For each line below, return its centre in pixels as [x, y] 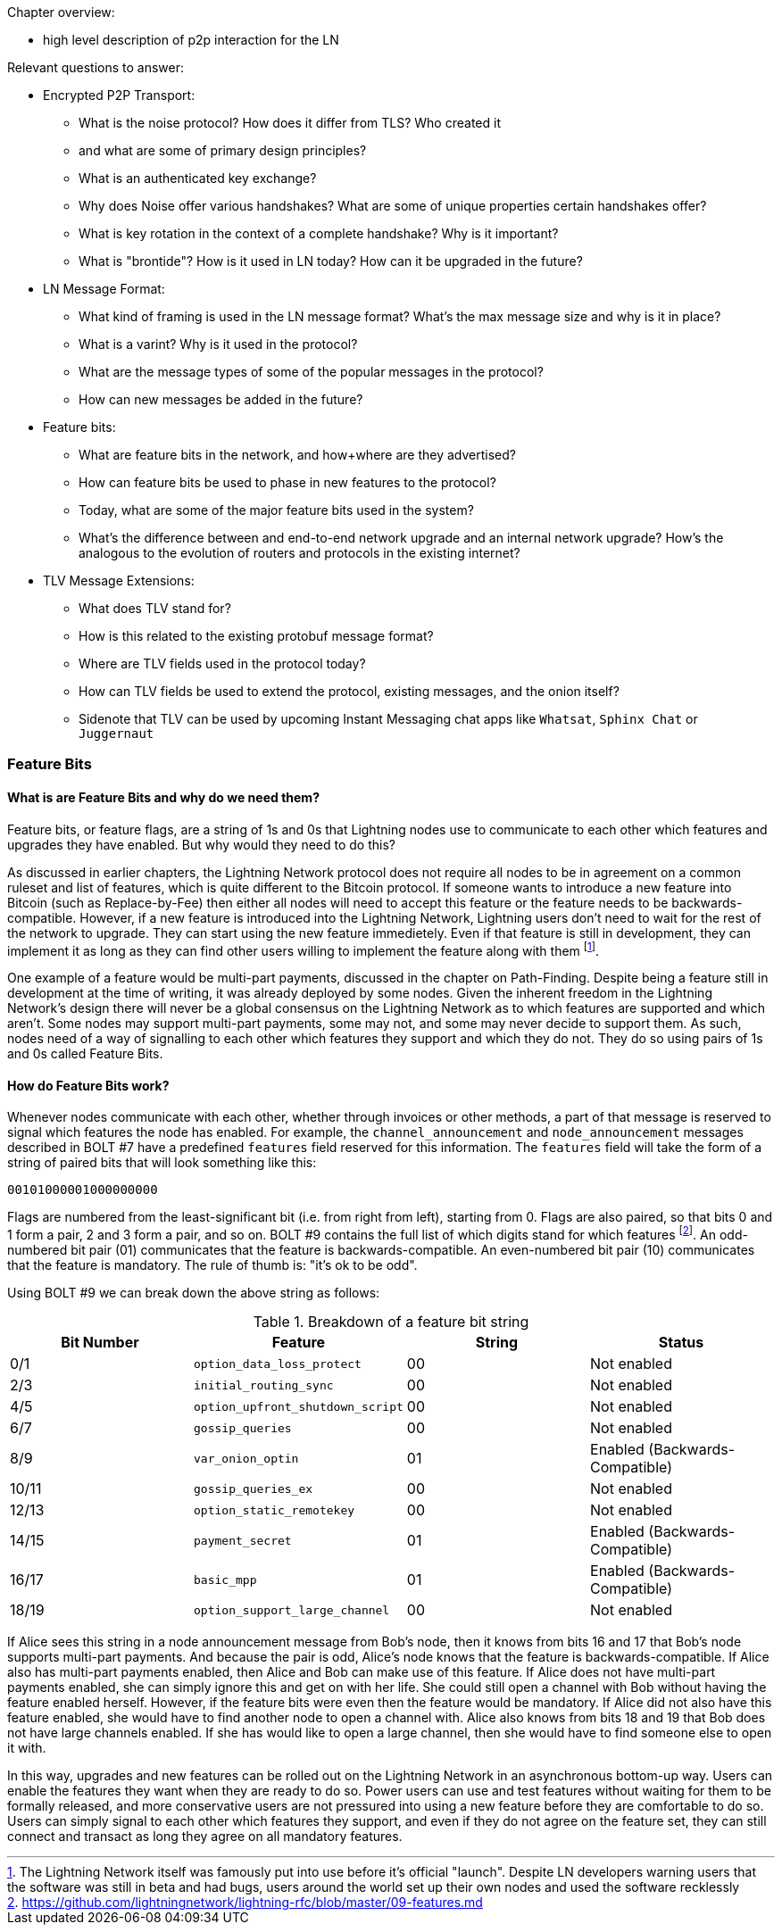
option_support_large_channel [292, 1610]
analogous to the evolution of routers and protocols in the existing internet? [299, 553]
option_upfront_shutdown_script [299, 1406]
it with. [27, 1748]
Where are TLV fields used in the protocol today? [222, 663]
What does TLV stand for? [155, 608]
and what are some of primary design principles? [223, 150]
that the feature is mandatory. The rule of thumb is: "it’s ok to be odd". [212, 1265]
